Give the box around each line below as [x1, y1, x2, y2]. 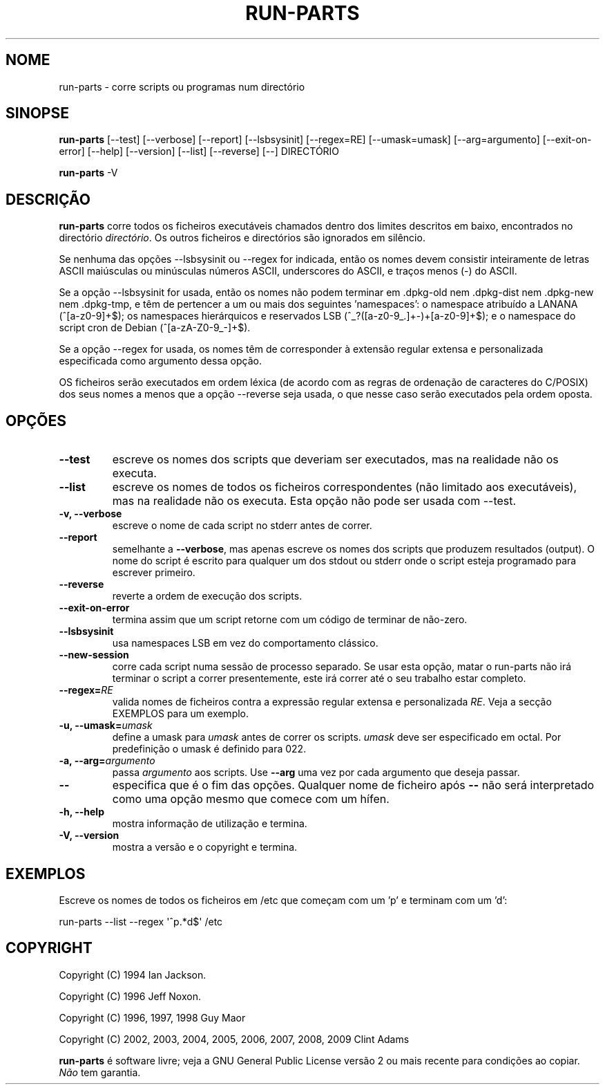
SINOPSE [6, 104, 69, 122]
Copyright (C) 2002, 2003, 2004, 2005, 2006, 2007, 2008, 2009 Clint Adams [59, 1033, 410, 1045]
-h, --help [59, 806, 104, 818]
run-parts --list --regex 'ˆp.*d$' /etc [59, 915, 223, 927]
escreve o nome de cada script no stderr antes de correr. [112, 519, 372, 532]
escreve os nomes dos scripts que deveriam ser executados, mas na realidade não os [112, 452, 559, 467]
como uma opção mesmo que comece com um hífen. [112, 792, 390, 806]
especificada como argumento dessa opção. [59, 355, 262, 367]
